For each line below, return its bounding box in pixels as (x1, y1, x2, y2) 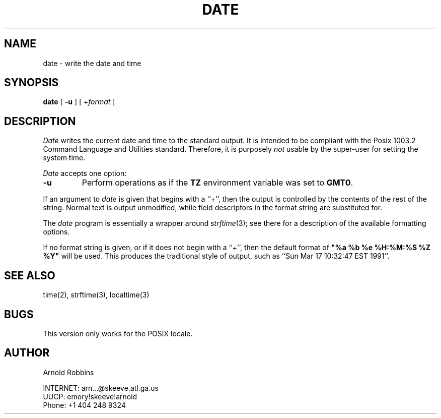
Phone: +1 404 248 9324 (43, 400, 126, 409)
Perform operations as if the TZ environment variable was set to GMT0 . (82, 177, 353, 188)
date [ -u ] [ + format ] (43, 97, 115, 106)
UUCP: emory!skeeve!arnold (43, 392, 137, 401)
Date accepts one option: (43, 169, 127, 178)
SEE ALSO (4, 269, 55, 282)
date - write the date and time (43, 58, 141, 68)
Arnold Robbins (43, 368, 94, 377)
